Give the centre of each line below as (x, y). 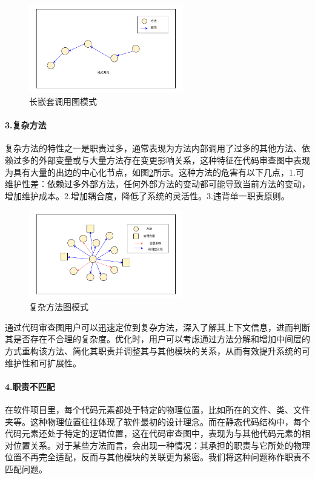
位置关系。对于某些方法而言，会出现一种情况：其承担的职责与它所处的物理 (161, 445)
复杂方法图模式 (59, 307)
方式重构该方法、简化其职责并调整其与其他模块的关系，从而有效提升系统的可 (157, 351)
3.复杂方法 (26, 125)
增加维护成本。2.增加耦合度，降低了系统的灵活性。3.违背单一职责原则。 (147, 195)
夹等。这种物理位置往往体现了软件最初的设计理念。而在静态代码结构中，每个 (157, 421)
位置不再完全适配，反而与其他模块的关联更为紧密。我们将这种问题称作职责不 (157, 457)
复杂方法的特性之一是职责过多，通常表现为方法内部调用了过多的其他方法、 (153, 148)
